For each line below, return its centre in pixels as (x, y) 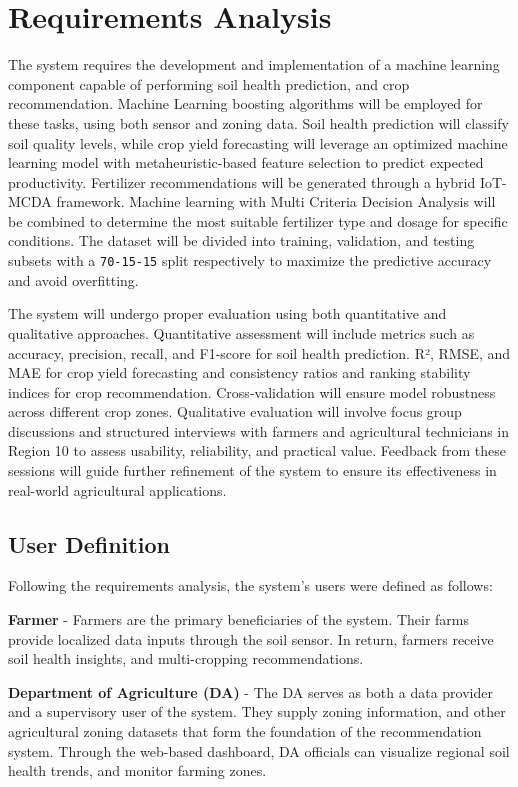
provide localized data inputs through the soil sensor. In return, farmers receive (251, 638)
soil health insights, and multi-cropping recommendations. (186, 658)
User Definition (89, 543)
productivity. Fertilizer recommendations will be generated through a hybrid (242, 181)
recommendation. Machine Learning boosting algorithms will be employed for (245, 103)
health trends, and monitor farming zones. (137, 770)
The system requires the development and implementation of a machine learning (254, 64)
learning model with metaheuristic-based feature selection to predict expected (246, 162)
